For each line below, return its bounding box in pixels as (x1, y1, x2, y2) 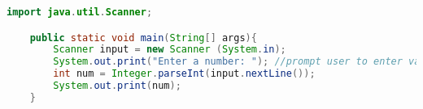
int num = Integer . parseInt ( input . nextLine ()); (53, 68, 316, 80)
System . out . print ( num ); (53, 80, 181, 92)
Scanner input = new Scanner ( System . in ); (53, 44, 286, 56)
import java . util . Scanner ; (7, 6, 153, 18)
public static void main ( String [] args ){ (29, 31, 257, 44)
